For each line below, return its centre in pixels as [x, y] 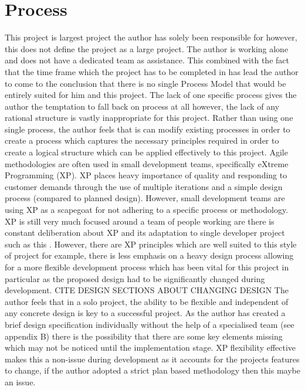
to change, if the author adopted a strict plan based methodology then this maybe [152, 370]
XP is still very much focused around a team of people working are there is [140, 221]
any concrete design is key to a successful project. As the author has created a [145, 313]
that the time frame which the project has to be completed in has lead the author [152, 71]
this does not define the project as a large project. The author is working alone [147, 48]
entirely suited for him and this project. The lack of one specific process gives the [151, 95]
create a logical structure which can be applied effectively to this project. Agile [146, 152]
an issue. [20, 381]
